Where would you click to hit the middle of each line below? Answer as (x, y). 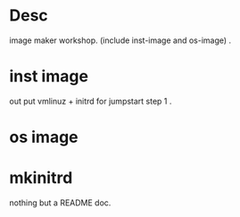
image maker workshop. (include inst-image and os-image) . (120, 40)
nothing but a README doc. (60, 203)
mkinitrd (41, 178)
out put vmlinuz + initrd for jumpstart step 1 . (91, 101)
